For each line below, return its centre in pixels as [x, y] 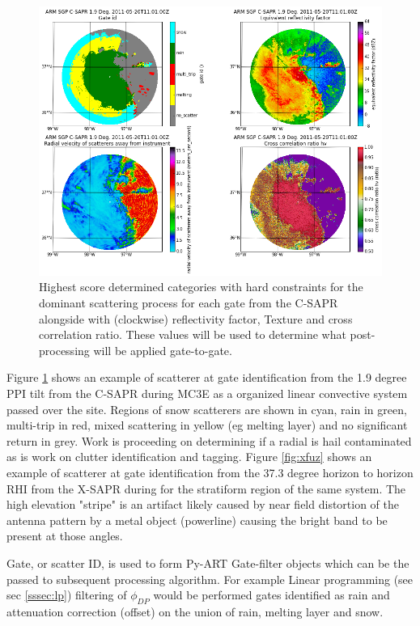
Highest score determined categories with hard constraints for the [201, 287]
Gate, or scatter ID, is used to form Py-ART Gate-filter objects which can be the [208, 563]
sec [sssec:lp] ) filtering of [67, 595]
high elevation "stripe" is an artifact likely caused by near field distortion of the [203, 504]
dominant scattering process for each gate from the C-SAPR [189, 303]
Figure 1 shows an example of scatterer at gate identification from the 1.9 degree [207, 377]
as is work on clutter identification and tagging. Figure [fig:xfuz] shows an [189, 457]
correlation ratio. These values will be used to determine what [193, 334]
